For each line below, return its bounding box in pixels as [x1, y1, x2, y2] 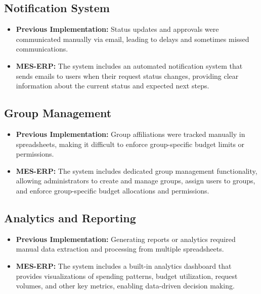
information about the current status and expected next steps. [16, 80, 209, 91]
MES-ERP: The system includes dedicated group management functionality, [16, 165, 257, 176]
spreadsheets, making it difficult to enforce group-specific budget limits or [16, 138, 245, 149]
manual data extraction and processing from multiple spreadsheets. [16, 243, 224, 254]
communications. [16, 43, 68, 54]
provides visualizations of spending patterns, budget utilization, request [16, 270, 238, 281]
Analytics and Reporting [4, 210, 136, 225]
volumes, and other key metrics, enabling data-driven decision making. [16, 280, 235, 291]
